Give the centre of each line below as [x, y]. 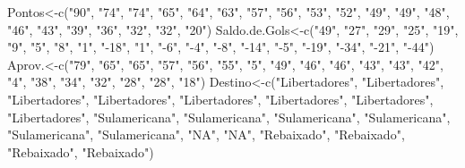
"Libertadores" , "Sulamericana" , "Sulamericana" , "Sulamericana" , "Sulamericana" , [229, 117]
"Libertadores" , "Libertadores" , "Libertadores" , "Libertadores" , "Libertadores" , [220, 99]
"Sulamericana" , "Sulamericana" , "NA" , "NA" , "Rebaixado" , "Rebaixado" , [206, 134]
